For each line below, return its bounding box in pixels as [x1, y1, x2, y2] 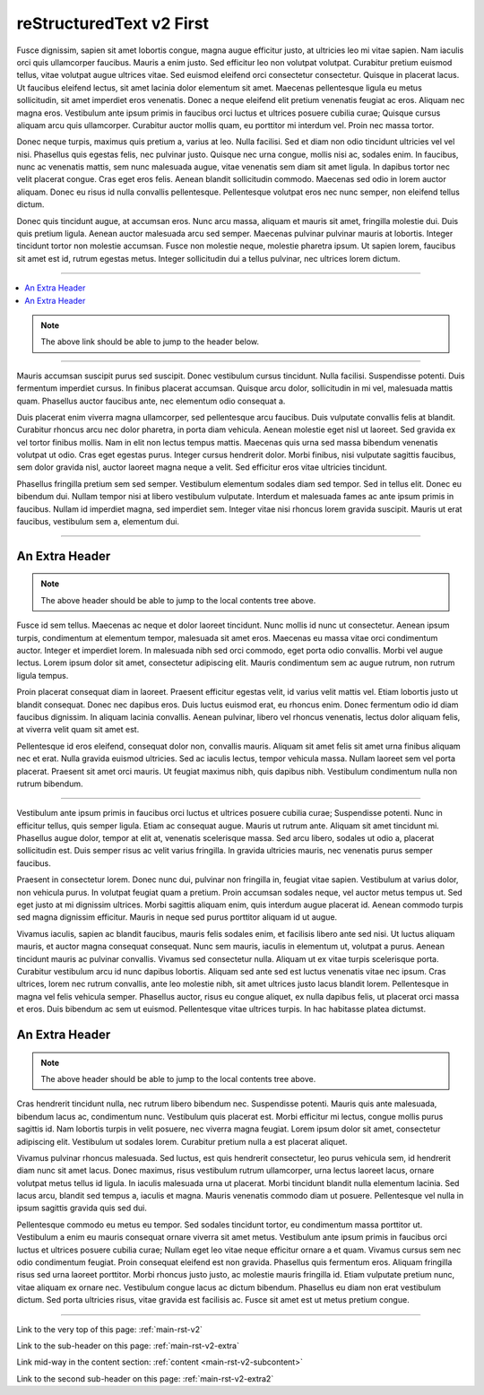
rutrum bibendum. [16, 778, 83, 789]
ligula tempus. [16, 670, 69, 680]
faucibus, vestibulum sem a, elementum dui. [16, 516, 179, 527]
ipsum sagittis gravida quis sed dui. [16, 1202, 147, 1214]
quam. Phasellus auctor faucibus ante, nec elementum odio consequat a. [16, 395, 286, 406]
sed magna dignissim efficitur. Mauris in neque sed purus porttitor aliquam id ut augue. [16, 912, 338, 923]
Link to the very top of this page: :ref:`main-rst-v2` [16, 1323, 203, 1335]
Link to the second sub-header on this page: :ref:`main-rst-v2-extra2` [16, 1373, 274, 1384]
